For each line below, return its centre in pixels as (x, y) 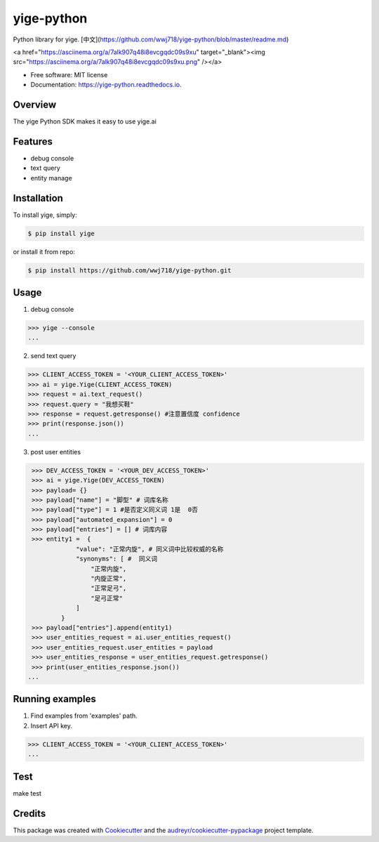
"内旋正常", (108, 579)
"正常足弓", (108, 588)
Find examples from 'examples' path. (84, 716)
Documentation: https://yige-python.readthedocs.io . (106, 85)
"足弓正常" (106, 598)
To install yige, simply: (45, 215)
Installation (38, 198)
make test (27, 793)
